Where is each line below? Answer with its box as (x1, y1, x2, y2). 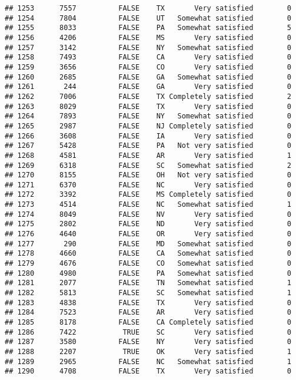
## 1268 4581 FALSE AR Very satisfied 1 (5, 151, 291, 160)
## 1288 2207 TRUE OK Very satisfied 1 (5, 347, 291, 356)
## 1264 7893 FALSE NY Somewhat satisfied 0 (5, 112, 291, 121)
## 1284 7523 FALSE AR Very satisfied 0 (5, 308, 291, 317)
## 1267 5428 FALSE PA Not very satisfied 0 (5, 141, 291, 150)
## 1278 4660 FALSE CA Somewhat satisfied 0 (5, 249, 291, 258)
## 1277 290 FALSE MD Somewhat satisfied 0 (5, 239, 291, 248)
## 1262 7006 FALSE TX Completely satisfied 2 (5, 92, 291, 101)
